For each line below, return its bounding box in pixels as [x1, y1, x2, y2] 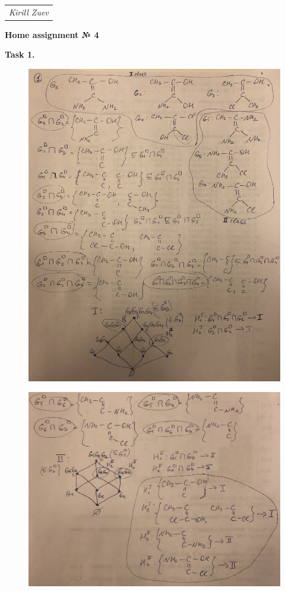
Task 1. [5, 48, 35, 61]
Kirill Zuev [9, 5, 49, 18]
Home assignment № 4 [5, 28, 99, 40]
